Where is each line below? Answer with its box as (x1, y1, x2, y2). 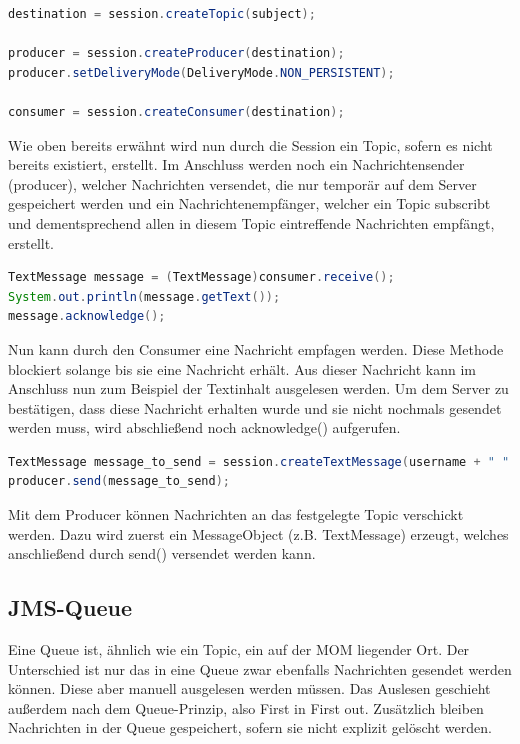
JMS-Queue (8, 592, 132, 623)
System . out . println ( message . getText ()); (8, 289, 281, 304)
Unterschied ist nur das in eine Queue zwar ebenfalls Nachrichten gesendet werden (8, 658, 512, 679)
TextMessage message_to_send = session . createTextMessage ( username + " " (8, 454, 510, 469)
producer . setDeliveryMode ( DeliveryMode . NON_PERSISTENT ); (8, 65, 395, 80)
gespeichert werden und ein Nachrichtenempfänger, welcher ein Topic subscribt (8, 193, 491, 214)
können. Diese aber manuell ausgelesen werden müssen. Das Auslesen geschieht (8, 678, 491, 699)
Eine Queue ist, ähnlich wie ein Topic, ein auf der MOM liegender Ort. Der (8, 639, 470, 660)
